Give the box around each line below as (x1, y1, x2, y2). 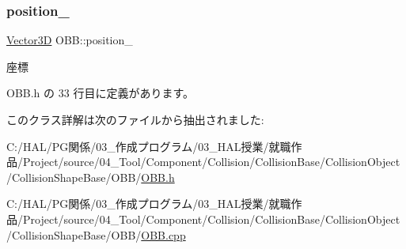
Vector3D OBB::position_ (6, 32, 133, 48)
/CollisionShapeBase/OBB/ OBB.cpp (6, 226, 186, 243)
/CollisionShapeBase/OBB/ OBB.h (6, 168, 175, 185)
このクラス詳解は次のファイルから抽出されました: (6, 111, 264, 127)
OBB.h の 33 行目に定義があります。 (6, 85, 194, 101)
